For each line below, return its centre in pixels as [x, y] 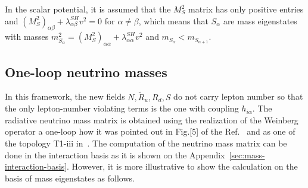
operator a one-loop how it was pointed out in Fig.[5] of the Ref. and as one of [150, 131]
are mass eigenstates [260, 20]
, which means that [173, 20]
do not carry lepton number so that [238, 96]
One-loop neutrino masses [86, 71]
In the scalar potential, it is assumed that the [88, 9]
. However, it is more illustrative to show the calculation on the [182, 166]
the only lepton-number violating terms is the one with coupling [122, 108]
